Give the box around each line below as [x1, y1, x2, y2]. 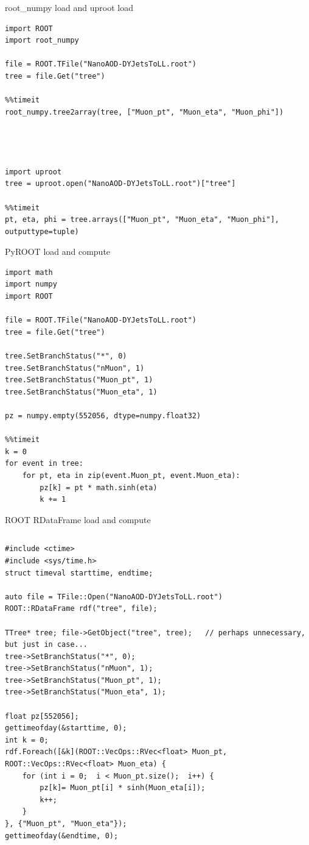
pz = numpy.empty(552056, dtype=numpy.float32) [5, 412, 201, 420]
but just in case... [5, 640, 88, 649]
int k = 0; [5, 735, 49, 744]
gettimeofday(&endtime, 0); [5, 831, 119, 840]
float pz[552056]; [5, 711, 79, 721]
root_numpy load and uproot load [5, 1, 133, 13]
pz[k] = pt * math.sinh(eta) [40, 483, 158, 492]
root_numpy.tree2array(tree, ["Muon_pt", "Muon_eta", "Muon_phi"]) [5, 107, 284, 116]
